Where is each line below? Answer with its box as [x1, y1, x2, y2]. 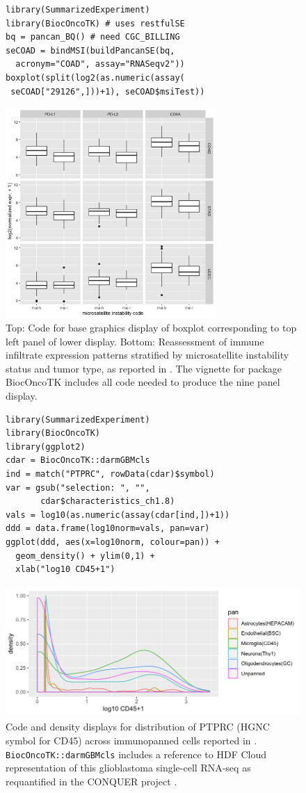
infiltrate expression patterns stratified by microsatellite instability [6, 348, 289, 362]
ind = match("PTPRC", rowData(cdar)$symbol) [6, 469, 215, 480]
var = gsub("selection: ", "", [6, 482, 150, 493]
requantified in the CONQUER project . [6, 774, 177, 788]
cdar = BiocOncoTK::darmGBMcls [6, 455, 150, 466]
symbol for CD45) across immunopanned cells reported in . [6, 733, 257, 747]
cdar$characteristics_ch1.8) [40, 496, 175, 507]
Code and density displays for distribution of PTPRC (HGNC [6, 719, 270, 734]
